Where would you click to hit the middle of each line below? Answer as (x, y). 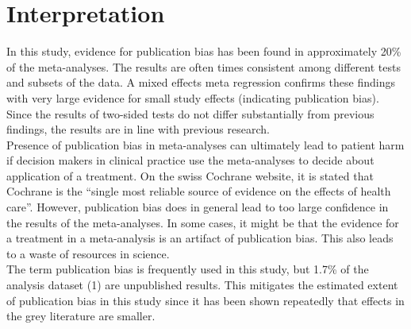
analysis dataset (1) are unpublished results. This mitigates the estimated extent (202, 285)
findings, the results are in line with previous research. (138, 129)
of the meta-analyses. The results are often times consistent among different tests (204, 66)
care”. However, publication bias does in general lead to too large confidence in (198, 207)
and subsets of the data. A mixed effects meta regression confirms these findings (201, 82)
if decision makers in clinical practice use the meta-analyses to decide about (190, 160)
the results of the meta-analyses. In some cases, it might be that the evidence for (203, 222)
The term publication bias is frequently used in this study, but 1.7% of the (188, 269)
